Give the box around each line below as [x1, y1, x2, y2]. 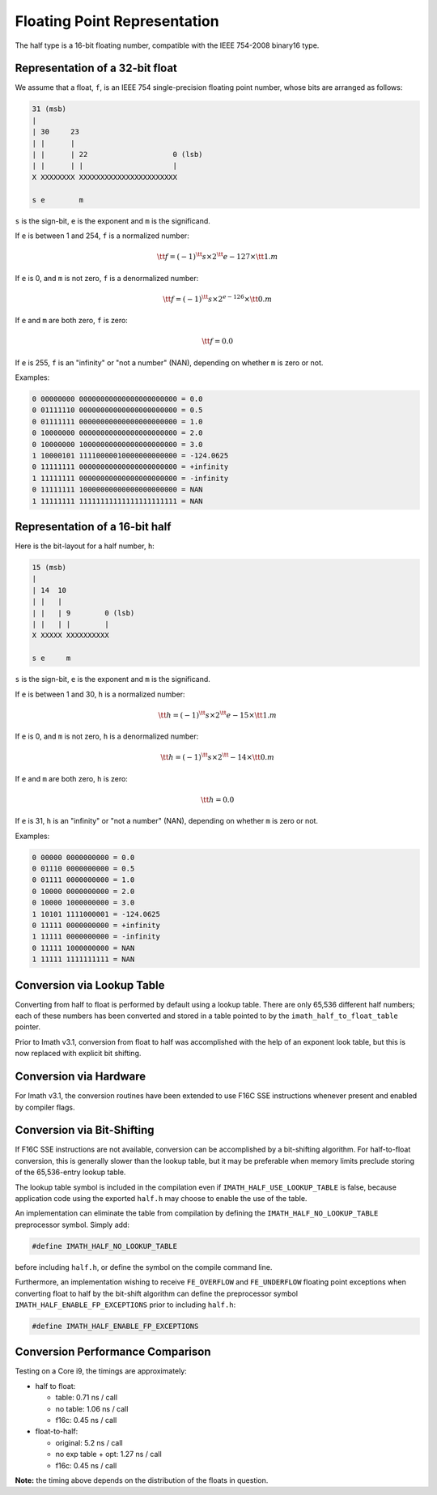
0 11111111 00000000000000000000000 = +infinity [32, 462, 229, 471]
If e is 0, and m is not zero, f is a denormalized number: [15, 273, 199, 283]
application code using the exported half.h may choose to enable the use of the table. [15, 1194, 308, 1203]
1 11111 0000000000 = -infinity [32, 932, 161, 941]
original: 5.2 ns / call [55, 1437, 123, 1447]
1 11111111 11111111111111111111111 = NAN [32, 496, 203, 505]
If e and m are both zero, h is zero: [15, 773, 129, 783]
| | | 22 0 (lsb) [32, 150, 203, 159]
